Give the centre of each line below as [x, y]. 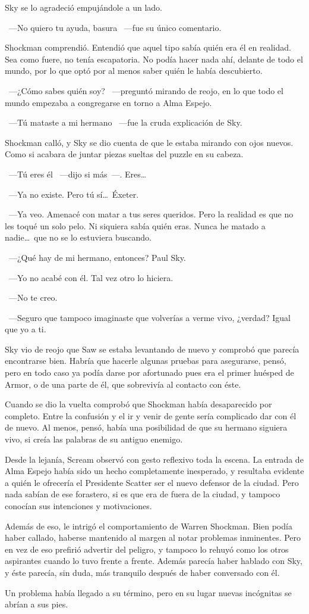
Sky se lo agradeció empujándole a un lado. [83, 7]
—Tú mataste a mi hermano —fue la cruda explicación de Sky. [125, 122]
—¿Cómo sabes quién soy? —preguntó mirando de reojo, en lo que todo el [146, 90]
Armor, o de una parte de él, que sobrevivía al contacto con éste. [123, 384]
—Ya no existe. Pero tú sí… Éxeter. [74, 194]
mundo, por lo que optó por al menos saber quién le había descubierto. [134, 71]
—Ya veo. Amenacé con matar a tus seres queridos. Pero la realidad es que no [151, 214]
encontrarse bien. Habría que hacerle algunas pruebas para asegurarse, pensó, [146, 361]
